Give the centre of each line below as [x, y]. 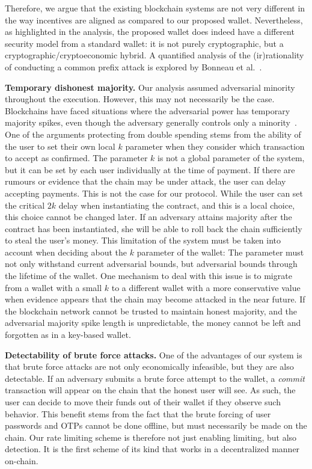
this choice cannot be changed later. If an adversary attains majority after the [148, 217]
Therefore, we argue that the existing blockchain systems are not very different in [155, 8]
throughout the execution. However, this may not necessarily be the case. [140, 99]
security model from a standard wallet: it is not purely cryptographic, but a [144, 43]
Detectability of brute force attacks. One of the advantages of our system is [154, 354]
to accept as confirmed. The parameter [76, 158]
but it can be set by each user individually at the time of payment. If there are [150, 169]
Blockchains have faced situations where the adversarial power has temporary [148, 110]
